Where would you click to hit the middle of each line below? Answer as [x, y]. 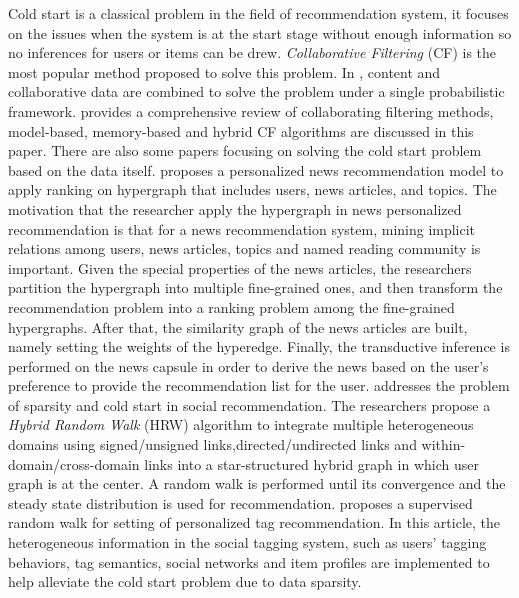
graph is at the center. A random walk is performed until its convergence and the [257, 483]
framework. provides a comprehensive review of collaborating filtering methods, [251, 110]
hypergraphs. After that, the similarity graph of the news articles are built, [238, 326]
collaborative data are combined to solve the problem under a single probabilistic [256, 91]
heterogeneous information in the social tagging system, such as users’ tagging [247, 542]
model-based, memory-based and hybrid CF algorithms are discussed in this [241, 130]
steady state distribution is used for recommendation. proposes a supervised [240, 502]
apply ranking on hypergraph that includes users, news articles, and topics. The [252, 189]
